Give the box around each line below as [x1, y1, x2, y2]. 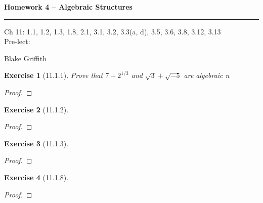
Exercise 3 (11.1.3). [4, 138, 69, 148]
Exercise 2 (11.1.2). [4, 104, 69, 114]
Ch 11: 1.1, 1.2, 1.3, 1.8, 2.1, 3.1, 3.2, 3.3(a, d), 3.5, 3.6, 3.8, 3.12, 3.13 [4, 26, 221, 36]
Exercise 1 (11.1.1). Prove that [4, 70, 103, 80]
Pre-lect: [4, 36, 30, 47]
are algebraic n [184, 70, 230, 80]
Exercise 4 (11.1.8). [4, 172, 69, 182]
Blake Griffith [4, 53, 47, 63]
